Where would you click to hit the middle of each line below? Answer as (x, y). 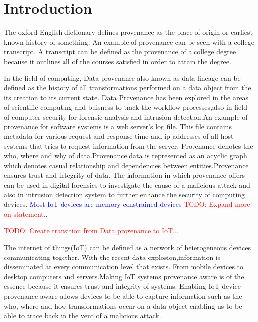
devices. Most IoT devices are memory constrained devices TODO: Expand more (127, 204)
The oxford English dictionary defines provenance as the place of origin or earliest (128, 32)
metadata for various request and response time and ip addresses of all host (119, 136)
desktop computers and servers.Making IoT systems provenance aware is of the (124, 276)
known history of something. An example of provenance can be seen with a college (129, 41)
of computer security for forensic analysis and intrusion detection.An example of (126, 116)
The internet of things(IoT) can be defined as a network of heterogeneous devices (127, 247)
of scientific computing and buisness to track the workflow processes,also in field (126, 107)
